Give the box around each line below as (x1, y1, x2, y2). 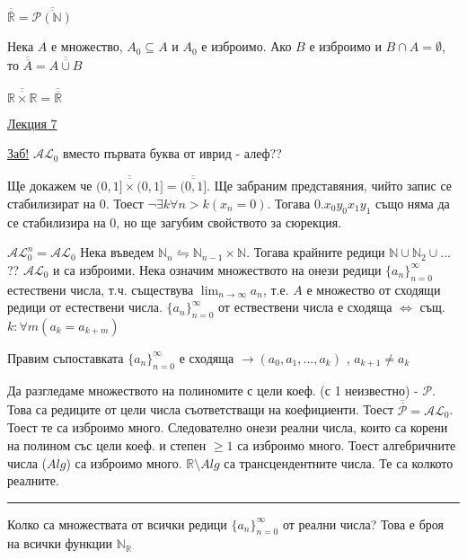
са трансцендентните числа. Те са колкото (224, 453, 454, 472)
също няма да (374, 193, 450, 212)
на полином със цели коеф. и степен (7, 435, 207, 454)
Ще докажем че (7, 176, 93, 195)
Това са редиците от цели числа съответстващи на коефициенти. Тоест (7, 400, 394, 419)
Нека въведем (80, 243, 154, 262)
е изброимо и (309, 37, 382, 56)
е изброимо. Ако (201, 37, 292, 56)
